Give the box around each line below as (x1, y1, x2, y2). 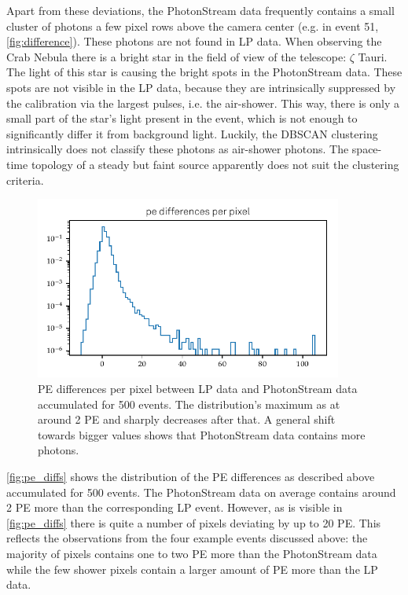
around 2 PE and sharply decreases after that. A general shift (38, 411, 336, 428)
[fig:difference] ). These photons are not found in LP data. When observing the (6, 33, 382, 50)
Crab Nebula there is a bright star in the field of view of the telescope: (6, 48, 347, 64)
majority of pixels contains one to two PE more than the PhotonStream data (6, 545, 377, 561)
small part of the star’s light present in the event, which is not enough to (6, 110, 358, 127)
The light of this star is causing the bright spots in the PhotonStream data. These (6, 64, 402, 80)
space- (351, 141, 382, 157)
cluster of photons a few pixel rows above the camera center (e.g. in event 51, (6, 17, 379, 34)
